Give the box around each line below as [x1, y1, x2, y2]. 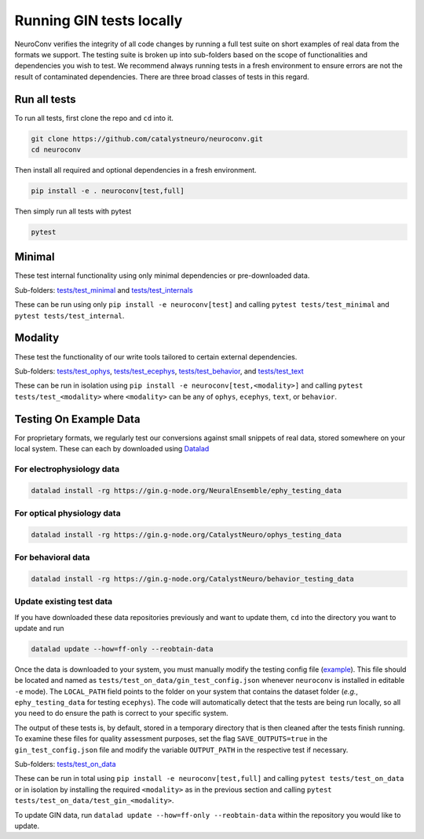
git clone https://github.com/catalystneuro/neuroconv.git [31, 134, 263, 143]
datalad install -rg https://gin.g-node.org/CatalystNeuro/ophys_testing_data [31, 530, 342, 539]
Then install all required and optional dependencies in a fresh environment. [14, 165, 257, 174]
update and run [14, 623, 64, 633]
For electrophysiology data [14, 463, 120, 474]
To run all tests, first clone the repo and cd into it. [14, 113, 174, 122]
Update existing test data [14, 596, 113, 607]
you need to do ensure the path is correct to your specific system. [14, 709, 228, 718]
